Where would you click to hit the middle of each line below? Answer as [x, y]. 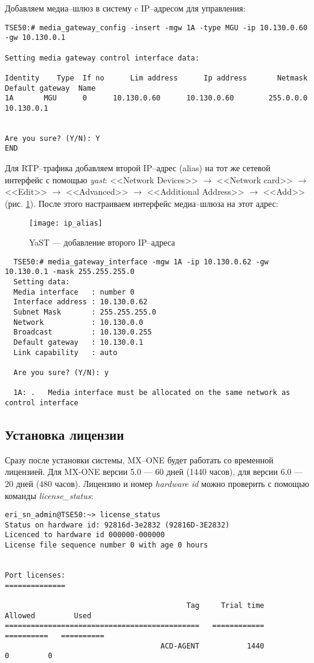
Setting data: [42, 282]
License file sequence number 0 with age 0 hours [107, 545]
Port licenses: [35, 576]
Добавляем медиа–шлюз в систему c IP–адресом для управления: [125, 8]
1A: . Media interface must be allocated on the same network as [152, 393]
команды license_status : [49, 495]
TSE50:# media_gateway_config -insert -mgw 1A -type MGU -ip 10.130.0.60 [156, 28]
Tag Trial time [225, 606]
